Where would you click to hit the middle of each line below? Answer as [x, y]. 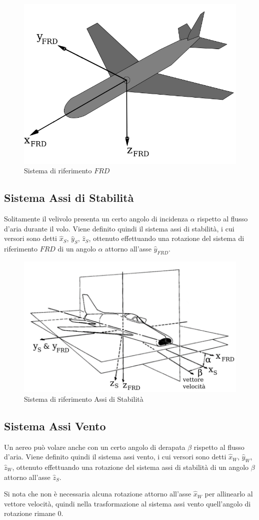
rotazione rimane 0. [34, 513]
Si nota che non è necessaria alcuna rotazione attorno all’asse [98, 494]
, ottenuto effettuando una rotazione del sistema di [166, 238]
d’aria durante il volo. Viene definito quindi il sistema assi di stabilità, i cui [119, 228]
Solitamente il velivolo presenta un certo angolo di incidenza [96, 219]
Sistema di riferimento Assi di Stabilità [84, 399]
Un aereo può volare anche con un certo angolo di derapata [95, 447]
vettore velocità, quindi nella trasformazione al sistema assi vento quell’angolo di [127, 503]
